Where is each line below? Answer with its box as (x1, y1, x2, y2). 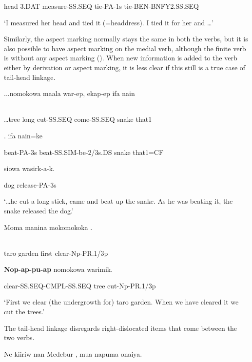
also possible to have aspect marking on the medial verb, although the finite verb (4, 43, 246, 53)
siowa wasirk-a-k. (4, 163, 55, 173)
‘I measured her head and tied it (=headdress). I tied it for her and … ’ (4, 17, 214, 27)
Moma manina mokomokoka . (4, 222, 93, 232)
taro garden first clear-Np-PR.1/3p (4, 248, 108, 258)
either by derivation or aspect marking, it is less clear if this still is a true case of (4, 62, 246, 72)
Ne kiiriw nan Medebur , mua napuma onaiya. (4, 348, 142, 359)
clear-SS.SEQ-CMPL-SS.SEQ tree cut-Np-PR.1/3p (4, 280, 156, 290)
